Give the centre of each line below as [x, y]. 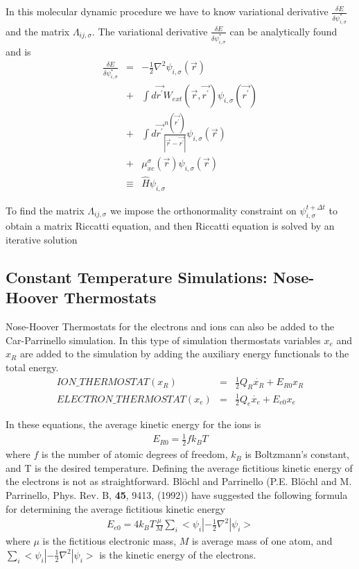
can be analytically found [283, 31]
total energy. [32, 367]
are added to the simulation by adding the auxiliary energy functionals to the [184, 354]
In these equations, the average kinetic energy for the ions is [133, 424]
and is [18, 51]
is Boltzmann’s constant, [297, 454]
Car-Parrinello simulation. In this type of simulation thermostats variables [163, 340]
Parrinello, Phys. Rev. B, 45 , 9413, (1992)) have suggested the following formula [177, 495]
